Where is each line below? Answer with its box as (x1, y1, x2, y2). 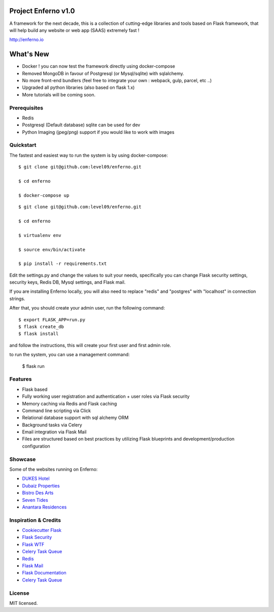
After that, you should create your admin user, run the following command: (9, 305, 165, 311)
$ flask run (22, 363, 45, 369)
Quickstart (9, 142, 37, 149)
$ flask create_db (18, 324, 64, 330)
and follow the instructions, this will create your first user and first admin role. (9, 342, 172, 348)
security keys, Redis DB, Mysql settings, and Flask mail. (9, 279, 126, 285)
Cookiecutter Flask (22, 527, 62, 533)
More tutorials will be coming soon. (22, 91, 96, 97)
